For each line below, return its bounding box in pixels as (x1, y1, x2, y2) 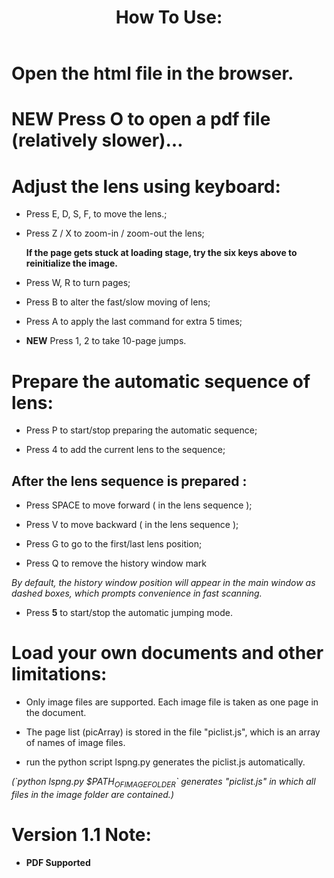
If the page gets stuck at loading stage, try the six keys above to (25, 247, 298, 259)
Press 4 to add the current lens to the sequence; (25, 444, 226, 456)
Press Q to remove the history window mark (25, 557, 208, 570)
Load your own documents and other (11, 642, 324, 665)
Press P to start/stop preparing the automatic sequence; (25, 424, 258, 436)
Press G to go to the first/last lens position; (25, 538, 203, 550)
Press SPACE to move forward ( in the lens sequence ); (25, 499, 253, 511)
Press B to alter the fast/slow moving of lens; (25, 296, 211, 308)
